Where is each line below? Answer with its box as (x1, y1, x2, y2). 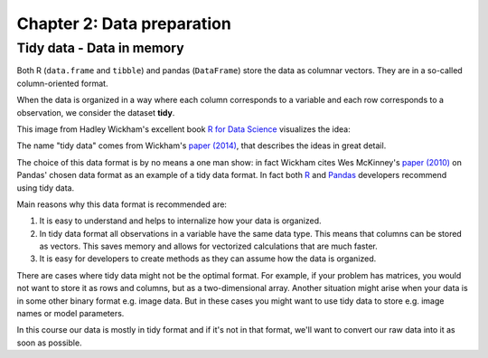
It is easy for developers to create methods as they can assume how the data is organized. (39, 253, 377, 264)
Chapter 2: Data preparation (16, 14, 232, 33)
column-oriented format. (16, 78, 108, 89)
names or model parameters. (16, 308, 125, 319)
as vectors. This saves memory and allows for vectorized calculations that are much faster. (39, 240, 379, 252)
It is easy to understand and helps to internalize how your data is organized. (39, 215, 322, 226)
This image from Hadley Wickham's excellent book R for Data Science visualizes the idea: (16, 123, 352, 135)
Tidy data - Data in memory (16, 40, 184, 56)
